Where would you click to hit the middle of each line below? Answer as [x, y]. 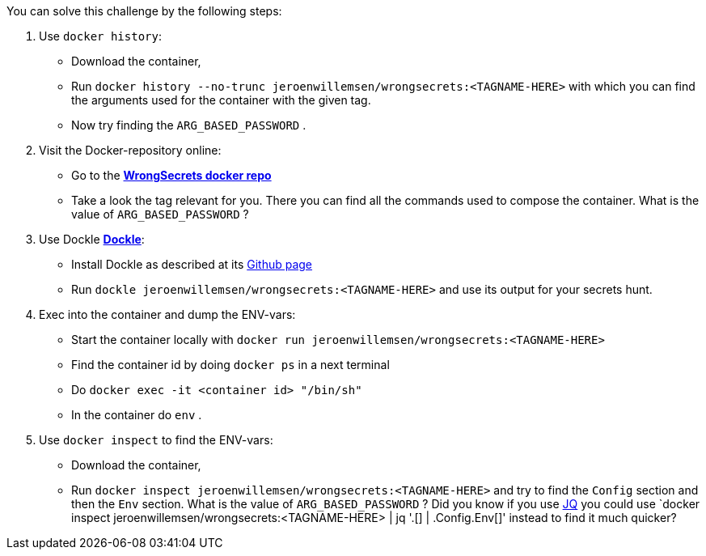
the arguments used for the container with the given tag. [221, 100]
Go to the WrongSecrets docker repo [171, 175]
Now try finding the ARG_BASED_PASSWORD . [189, 125]
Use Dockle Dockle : [92, 239]
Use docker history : [100, 36]
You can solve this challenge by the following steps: [144, 11]
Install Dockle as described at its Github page [192, 264]
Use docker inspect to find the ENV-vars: [156, 440]
